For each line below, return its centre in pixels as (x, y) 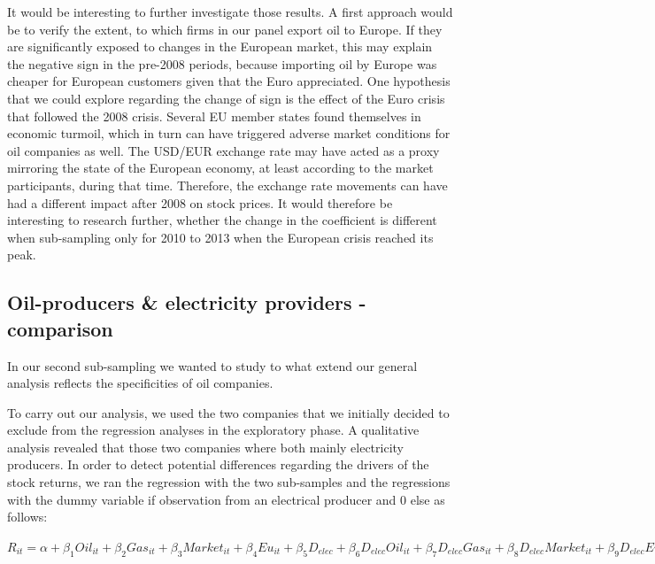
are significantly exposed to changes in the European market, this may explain (220, 46)
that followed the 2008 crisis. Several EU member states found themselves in (214, 116)
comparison (60, 328)
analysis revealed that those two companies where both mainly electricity (205, 447)
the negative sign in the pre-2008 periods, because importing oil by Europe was (222, 63)
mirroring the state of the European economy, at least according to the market (220, 168)
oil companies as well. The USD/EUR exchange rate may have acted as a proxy (223, 150)
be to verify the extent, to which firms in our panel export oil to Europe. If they (225, 29)
